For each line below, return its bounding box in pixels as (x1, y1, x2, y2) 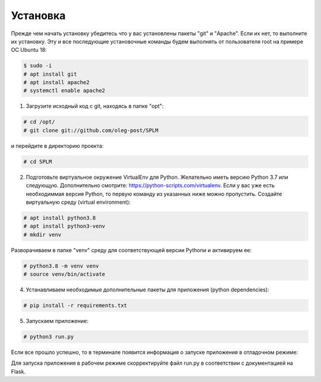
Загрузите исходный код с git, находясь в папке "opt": (26, 103, 164, 110)
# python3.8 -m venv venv (23, 262, 99, 269)
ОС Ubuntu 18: (11, 46, 47, 54)
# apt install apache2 (23, 79, 90, 86)
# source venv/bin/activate (23, 271, 105, 278)
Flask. (11, 368, 26, 375)
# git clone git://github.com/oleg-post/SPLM (23, 127, 159, 133)
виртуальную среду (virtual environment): (26, 198, 131, 206)
